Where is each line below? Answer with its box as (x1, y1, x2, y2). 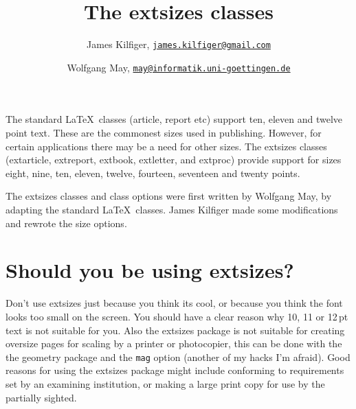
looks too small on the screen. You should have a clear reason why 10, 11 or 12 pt (5, 309, 348, 323)
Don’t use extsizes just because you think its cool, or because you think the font (5, 296, 343, 310)
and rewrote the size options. (5, 215, 127, 230)
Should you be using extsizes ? (5, 256, 294, 284)
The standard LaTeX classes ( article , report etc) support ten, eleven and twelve (5, 112, 343, 126)
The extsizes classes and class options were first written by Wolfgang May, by (5, 189, 332, 203)
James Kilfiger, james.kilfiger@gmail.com (87, 37, 271, 51)
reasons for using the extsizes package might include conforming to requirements (5, 363, 344, 377)
